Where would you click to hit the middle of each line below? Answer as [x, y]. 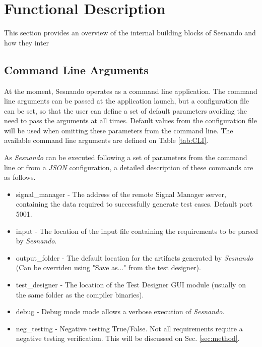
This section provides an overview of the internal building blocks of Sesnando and [130, 33]
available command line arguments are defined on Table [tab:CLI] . [106, 140]
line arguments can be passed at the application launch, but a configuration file [127, 101]
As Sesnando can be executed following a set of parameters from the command [126, 157]
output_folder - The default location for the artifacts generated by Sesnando [135, 257]
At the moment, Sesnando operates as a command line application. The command [131, 91]
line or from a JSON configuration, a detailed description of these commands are [129, 167]
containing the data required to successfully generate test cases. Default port [134, 204]
